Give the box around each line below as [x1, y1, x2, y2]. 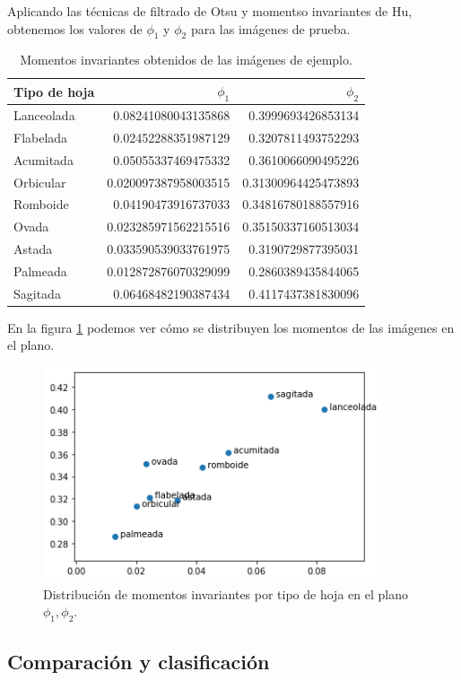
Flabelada [13, 127, 68, 146]
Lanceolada [13, 106, 75, 125]
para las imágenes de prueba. [190, 19, 351, 38]
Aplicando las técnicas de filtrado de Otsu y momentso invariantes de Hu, [7, 2, 413, 20]
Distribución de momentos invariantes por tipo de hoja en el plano [43, 584, 408, 603]
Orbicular [13, 172, 66, 191]
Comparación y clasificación [7, 647, 270, 675]
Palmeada [13, 261, 67, 280]
